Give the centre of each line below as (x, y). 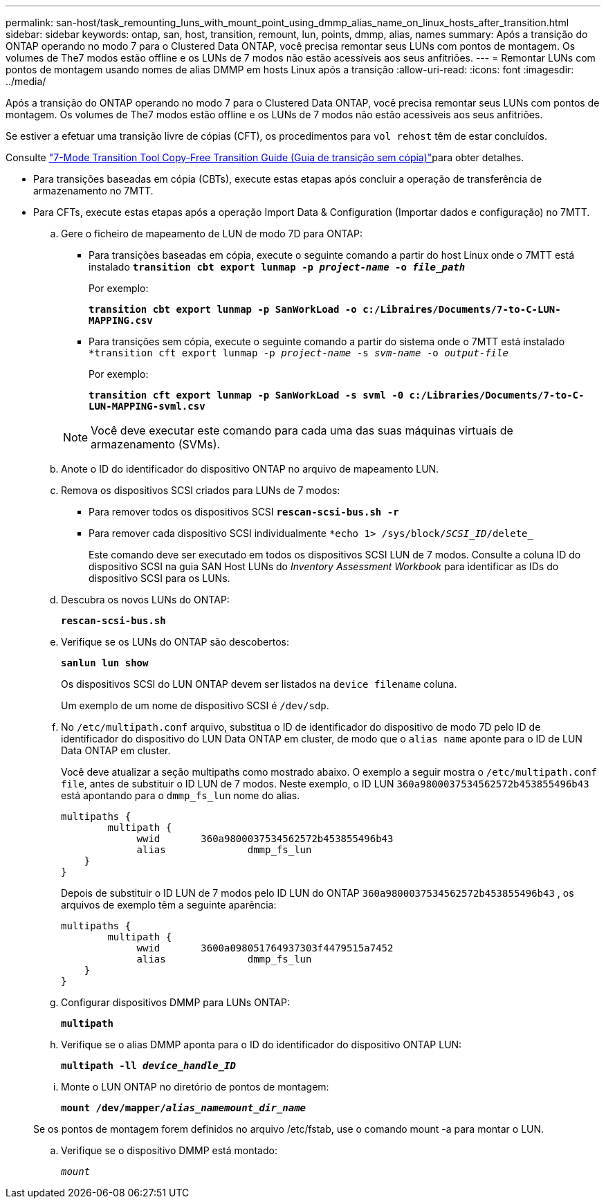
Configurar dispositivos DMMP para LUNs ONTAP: (175, 1002)
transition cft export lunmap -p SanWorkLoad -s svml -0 (246, 395)
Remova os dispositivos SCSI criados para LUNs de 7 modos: (201, 490)
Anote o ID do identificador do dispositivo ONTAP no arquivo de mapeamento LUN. (250, 469)
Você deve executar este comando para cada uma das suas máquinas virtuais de (302, 430)
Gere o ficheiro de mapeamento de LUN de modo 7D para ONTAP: (212, 234)
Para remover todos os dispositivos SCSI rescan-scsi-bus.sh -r (244, 512)
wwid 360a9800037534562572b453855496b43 (265, 839)
